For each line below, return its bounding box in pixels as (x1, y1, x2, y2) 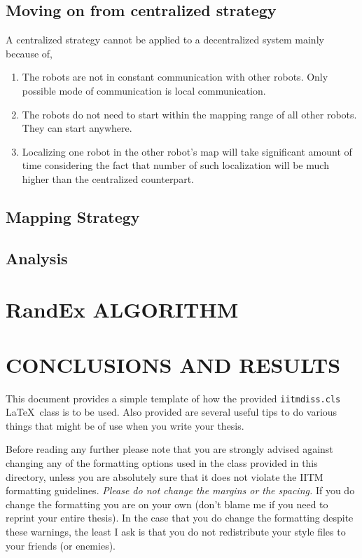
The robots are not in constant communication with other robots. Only (22, 69, 328, 84)
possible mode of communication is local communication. (22, 83, 266, 97)
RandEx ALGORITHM (6, 295, 239, 324)
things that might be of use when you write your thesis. (6, 418, 244, 433)
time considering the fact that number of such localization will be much (22, 158, 329, 172)
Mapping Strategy (6, 205, 140, 227)
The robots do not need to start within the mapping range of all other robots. (22, 107, 357, 121)
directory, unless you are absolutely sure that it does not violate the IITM (6, 469, 323, 484)
